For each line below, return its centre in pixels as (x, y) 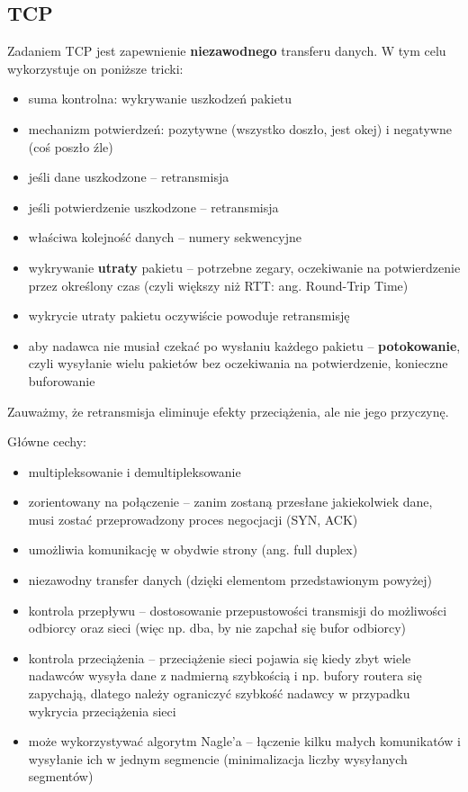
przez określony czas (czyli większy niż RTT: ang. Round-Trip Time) (218, 285)
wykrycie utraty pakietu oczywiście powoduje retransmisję (189, 315)
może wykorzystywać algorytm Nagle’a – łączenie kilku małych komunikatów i (244, 741)
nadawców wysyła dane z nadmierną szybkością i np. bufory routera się (225, 675)
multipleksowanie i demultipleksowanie (135, 471)
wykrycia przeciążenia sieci (102, 711)
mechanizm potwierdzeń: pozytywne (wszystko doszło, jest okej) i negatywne (240, 128)
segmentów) (61, 776)
